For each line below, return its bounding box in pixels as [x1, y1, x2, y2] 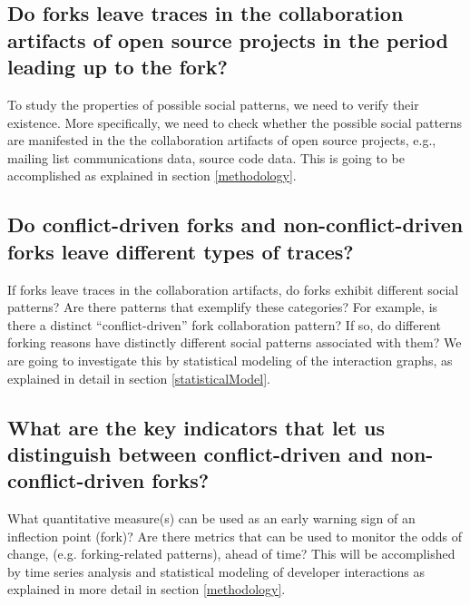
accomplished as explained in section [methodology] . [7, 166, 297, 185]
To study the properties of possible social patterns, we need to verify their [7, 94, 419, 113]
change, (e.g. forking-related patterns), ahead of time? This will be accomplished [7, 544, 455, 563]
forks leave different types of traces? [7, 237, 354, 265]
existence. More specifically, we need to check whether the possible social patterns [7, 112, 463, 132]
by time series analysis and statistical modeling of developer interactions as [7, 561, 425, 581]
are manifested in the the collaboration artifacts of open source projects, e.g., [7, 131, 436, 150]
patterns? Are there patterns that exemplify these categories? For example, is [7, 298, 438, 317]
